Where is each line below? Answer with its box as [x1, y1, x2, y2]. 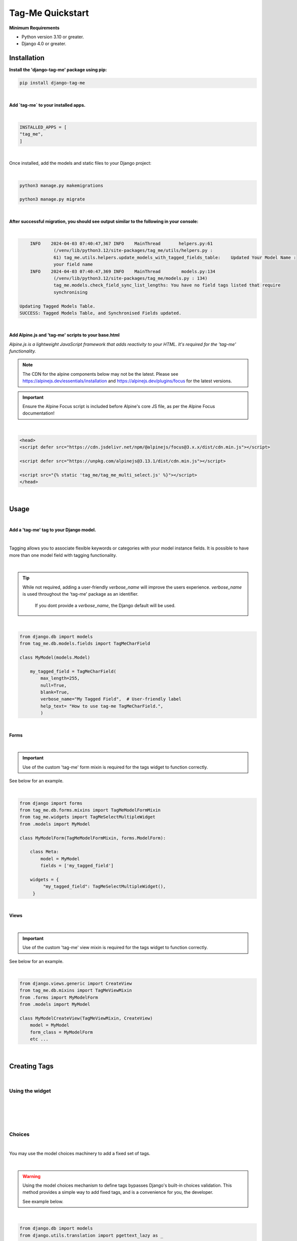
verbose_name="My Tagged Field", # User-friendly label [40, 696, 182, 702]
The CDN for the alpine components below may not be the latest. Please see [22, 371, 178, 377]
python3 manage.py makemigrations [19, 183, 103, 188]
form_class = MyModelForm [30, 1029, 93, 1035]
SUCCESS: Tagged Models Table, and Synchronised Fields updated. [19, 310, 182, 316]
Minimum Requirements [9, 25, 60, 31]
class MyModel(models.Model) [19, 655, 91, 660]
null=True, [40, 683, 67, 688]
